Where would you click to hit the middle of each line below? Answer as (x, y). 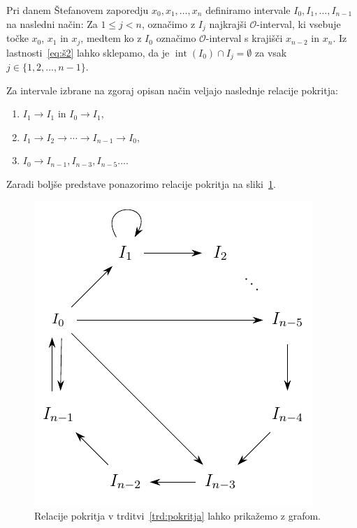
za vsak (271, 52)
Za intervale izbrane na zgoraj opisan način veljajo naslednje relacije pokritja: (172, 90)
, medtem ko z (111, 38)
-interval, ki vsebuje (299, 23)
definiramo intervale (248, 10)
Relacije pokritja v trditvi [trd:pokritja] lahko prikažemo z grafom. (178, 516)
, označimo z (168, 23)
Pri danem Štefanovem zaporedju (78, 10)
